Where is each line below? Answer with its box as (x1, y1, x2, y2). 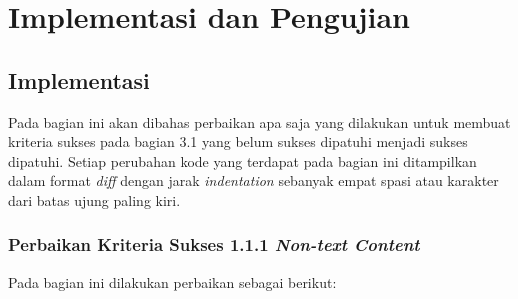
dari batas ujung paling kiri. (8, 189, 181, 210)
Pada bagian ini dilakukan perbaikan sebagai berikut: (8, 271, 337, 292)
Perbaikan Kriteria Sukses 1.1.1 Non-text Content (8, 232, 420, 257)
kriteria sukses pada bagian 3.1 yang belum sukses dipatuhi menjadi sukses (8, 131, 468, 152)
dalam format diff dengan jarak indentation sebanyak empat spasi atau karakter (8, 170, 499, 191)
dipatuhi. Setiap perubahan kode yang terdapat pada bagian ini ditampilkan (8, 150, 477, 171)
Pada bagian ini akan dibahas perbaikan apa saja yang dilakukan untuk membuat (8, 111, 511, 132)
